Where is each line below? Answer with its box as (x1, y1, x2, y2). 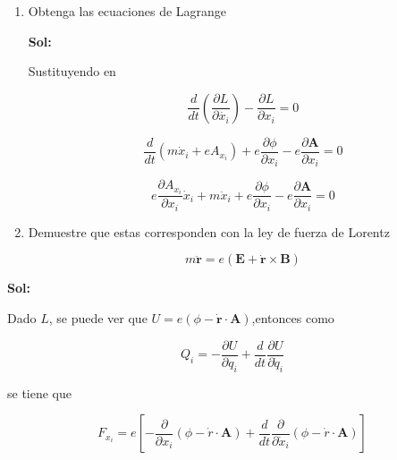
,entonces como (251, 309, 334, 328)
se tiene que (7, 383, 72, 402)
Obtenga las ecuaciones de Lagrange (28, 2, 227, 20)
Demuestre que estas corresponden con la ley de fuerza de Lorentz (28, 222, 390, 241)
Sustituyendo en (28, 62, 116, 81)
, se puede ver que (48, 309, 148, 328)
